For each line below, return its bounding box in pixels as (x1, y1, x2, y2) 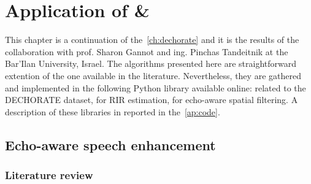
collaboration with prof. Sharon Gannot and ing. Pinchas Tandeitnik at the (5, 45, 288, 58)
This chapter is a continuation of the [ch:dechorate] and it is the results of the (5, 33, 299, 46)
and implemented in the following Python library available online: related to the (5, 81, 306, 94)
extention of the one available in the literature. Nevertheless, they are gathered (5, 69, 301, 82)
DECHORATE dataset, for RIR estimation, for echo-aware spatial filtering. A (5, 93, 298, 106)
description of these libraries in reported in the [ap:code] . (5, 105, 220, 118)
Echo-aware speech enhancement (5, 135, 216, 154)
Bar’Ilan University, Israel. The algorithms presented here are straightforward (5, 57, 297, 70)
